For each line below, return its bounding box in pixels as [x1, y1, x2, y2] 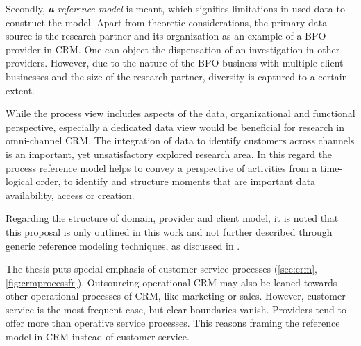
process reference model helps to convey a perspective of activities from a [6, 160, 317, 175]
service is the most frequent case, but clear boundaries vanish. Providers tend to [6, 302, 346, 316]
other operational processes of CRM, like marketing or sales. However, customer [6, 288, 346, 303]
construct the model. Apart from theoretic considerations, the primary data [6, 15, 328, 29]
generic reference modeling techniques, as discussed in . [6, 238, 240, 252]
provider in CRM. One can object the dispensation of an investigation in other [6, 42, 340, 56]
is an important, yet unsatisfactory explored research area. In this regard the [6, 146, 333, 161]
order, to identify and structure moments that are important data [35, 174, 316, 189]
